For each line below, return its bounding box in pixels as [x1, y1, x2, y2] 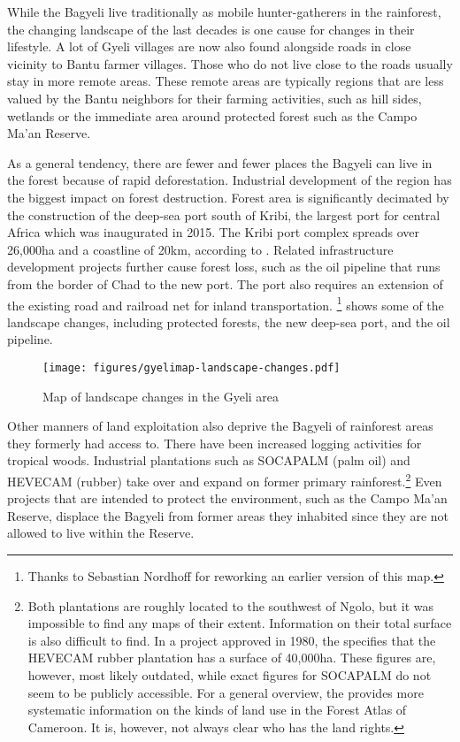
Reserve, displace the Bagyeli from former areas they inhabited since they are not [7, 506, 449, 524]
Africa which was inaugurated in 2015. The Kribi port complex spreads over [7, 223, 419, 241]
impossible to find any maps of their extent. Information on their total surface [27, 614, 452, 632]
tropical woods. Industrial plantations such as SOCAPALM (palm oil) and [7, 451, 410, 470]
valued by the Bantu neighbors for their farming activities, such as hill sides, [7, 88, 422, 107]
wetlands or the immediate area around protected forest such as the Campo [7, 106, 418, 125]
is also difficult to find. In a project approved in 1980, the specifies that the [27, 631, 436, 649]
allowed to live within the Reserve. [7, 524, 195, 542]
